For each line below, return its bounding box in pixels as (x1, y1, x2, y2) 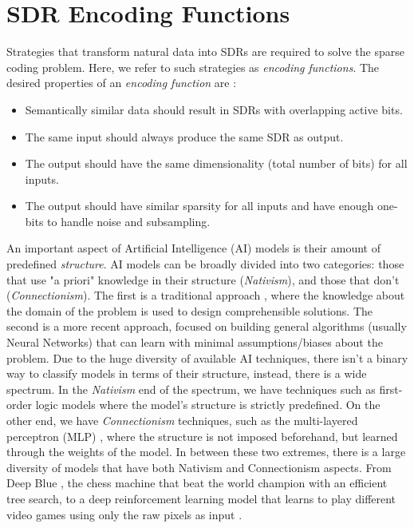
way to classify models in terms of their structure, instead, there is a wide (6, 365, 367, 382)
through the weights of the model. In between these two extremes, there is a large (6, 443, 406, 460)
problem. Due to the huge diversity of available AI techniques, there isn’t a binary (6, 349, 408, 366)
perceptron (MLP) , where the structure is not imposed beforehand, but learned (6, 427, 398, 444)
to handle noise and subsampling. (47, 212, 211, 229)
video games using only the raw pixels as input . (6, 506, 242, 522)
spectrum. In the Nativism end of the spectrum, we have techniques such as (6, 380, 376, 397)
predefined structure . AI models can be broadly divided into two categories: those (6, 256, 404, 272)
